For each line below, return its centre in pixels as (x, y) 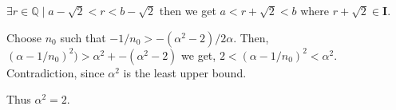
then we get (188, 10)
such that (83, 37)
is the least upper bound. (185, 72)
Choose (24, 37)
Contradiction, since (55, 72)
